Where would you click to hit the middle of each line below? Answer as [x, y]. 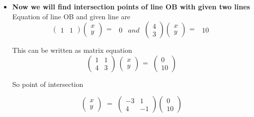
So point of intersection [48, 84]
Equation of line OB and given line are [71, 16]
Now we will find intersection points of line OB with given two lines [131, 6]
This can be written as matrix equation [72, 50]
